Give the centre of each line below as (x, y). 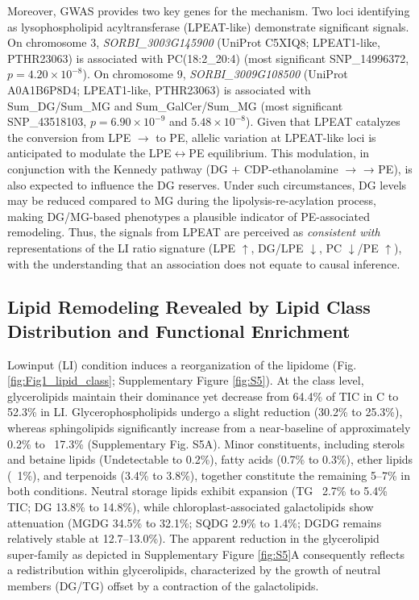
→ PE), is (388, 168)
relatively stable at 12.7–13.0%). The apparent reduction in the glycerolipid (193, 538)
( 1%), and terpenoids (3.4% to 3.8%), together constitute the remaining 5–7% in (209, 475)
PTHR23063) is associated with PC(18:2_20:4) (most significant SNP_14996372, (208, 58)
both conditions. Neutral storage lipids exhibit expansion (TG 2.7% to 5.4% (197, 491)
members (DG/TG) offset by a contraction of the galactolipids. (163, 585)
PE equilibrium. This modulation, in (279, 153)
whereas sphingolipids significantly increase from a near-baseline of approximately (209, 428)
